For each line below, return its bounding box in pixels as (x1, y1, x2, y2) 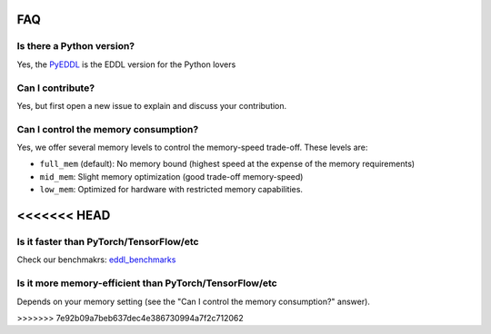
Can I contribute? (16, 82, 95, 94)
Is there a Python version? (16, 40, 135, 53)
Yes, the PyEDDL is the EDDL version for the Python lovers (16, 59, 236, 70)
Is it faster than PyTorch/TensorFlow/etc (16, 236, 199, 248)
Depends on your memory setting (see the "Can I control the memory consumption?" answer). (16, 296, 370, 307)
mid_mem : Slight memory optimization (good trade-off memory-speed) (39, 171, 304, 182)
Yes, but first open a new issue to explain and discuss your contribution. (16, 100, 287, 111)
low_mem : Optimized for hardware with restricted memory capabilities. (39, 184, 304, 195)
